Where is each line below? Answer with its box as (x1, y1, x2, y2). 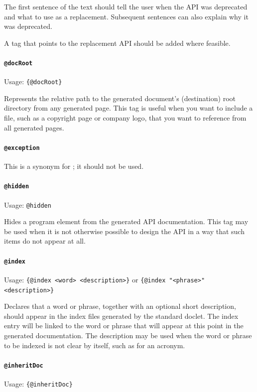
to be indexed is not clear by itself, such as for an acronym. (4, 340, 185, 350)
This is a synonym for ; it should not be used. (4, 161, 144, 171)
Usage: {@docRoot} (4, 76, 62, 87)
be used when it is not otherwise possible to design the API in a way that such (4, 226, 245, 236)
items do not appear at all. (4, 236, 86, 246)
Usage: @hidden (4, 199, 51, 210)
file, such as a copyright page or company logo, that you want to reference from (4, 113, 247, 123)
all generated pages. (4, 122, 64, 132)
